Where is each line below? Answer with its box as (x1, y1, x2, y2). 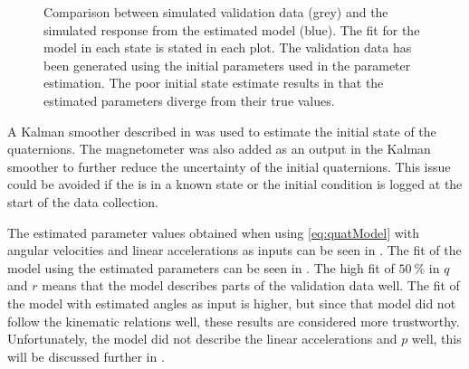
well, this (411, 329, 462, 348)
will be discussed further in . (7, 346, 165, 365)
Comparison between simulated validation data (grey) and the (43, 3, 388, 21)
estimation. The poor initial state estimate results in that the (43, 73, 384, 92)
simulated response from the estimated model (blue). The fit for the (43, 20, 420, 39)
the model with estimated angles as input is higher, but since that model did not (7, 293, 456, 312)
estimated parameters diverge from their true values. (43, 90, 335, 109)
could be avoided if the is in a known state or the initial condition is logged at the (7, 175, 463, 194)
